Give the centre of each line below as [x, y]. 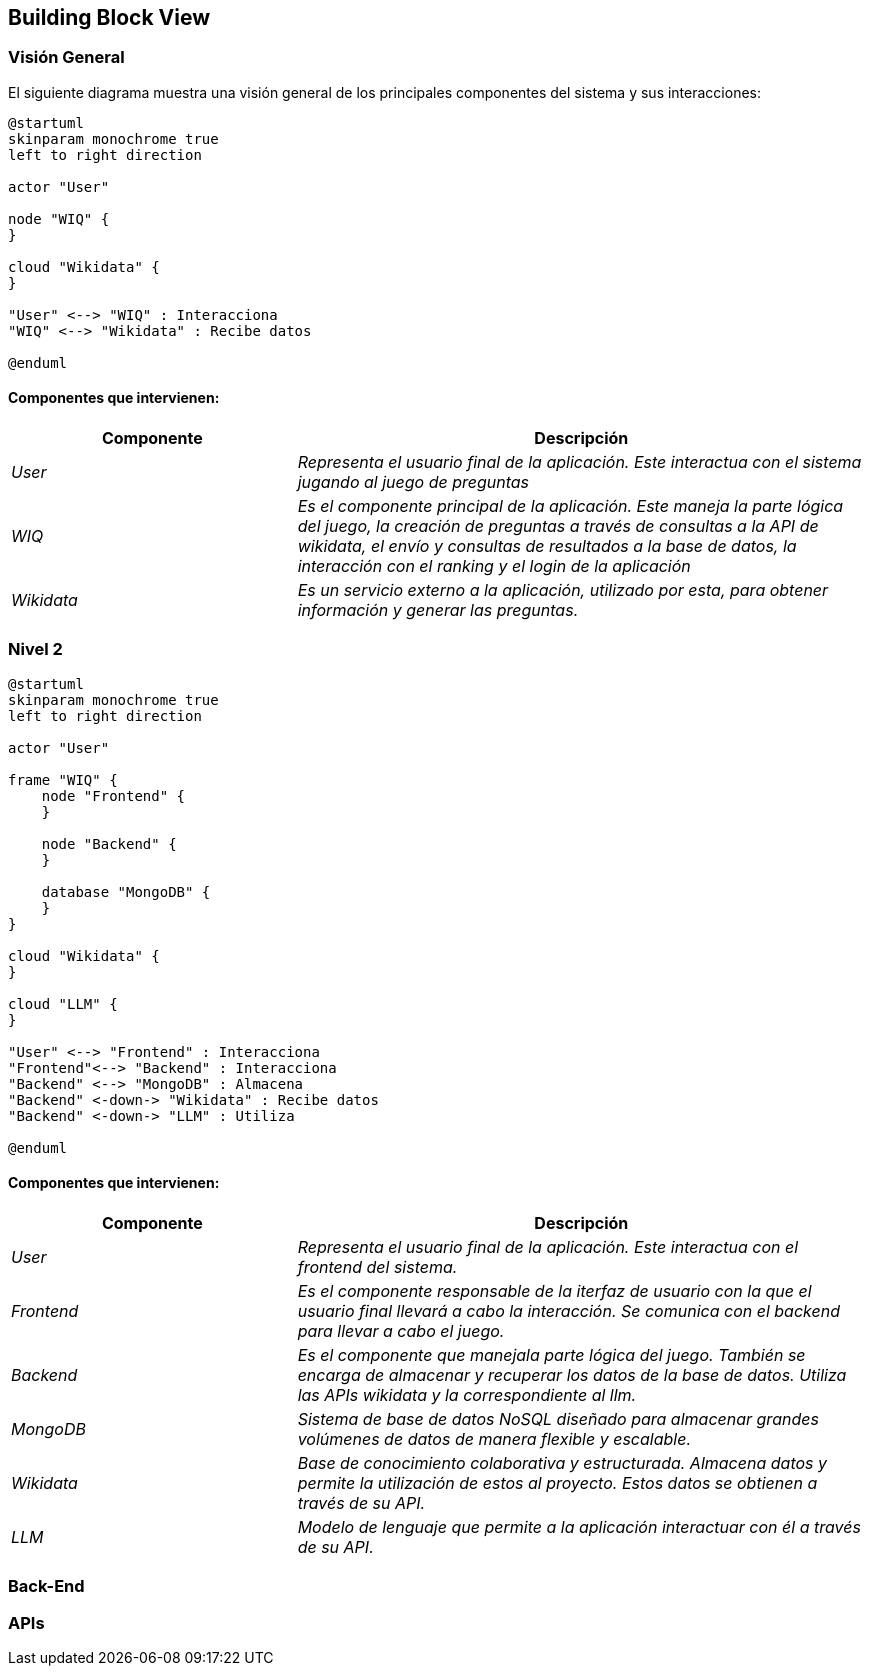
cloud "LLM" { [63, 1003]
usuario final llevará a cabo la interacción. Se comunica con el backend [568, 1310]
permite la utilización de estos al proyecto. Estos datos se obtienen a [557, 1482]
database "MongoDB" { [126, 891]
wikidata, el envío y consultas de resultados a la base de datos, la [547, 546]
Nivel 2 [35, 649]
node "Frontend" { [113, 795]
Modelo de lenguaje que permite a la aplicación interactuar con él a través [579, 1526]
